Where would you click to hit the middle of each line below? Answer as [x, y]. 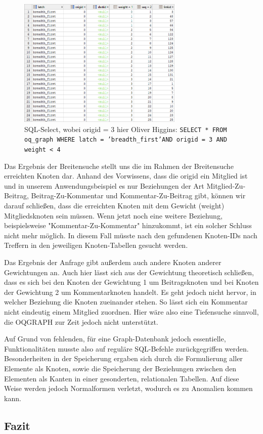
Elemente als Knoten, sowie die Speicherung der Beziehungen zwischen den [120, 368]
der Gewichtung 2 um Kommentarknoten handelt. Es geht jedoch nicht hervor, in [130, 292]
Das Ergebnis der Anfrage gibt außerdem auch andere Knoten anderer [113, 262]
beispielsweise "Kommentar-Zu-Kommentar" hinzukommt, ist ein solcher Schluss [128, 225]
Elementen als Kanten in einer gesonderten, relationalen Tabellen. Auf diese [122, 378]
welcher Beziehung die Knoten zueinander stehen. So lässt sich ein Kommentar [126, 302]
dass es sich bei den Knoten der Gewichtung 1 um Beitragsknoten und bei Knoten [131, 282]
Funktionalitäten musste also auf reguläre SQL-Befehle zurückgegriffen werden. [126, 348]
